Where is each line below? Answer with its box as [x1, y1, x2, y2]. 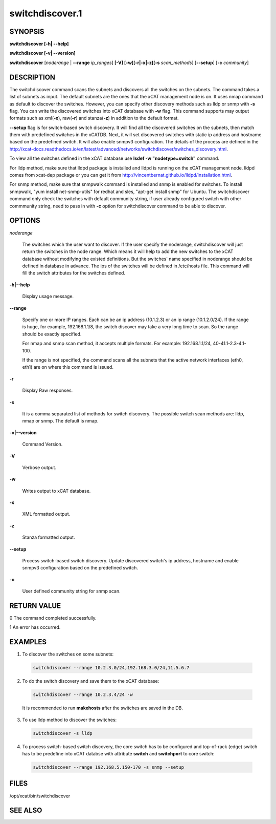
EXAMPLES [9, 638, 47, 646]
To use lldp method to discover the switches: [22, 716, 117, 723]
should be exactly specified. [22, 331, 82, 337]
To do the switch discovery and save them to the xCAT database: [22, 678, 159, 684]
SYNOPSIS [9, 27, 44, 36]
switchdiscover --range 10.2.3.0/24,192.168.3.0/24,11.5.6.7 [33, 665, 190, 671]
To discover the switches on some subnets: [22, 651, 114, 658]
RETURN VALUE [9, 602, 61, 610]
